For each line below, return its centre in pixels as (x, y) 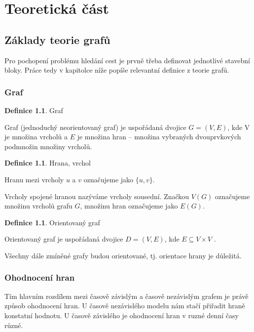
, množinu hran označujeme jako (129, 206)
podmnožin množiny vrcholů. (48, 146)
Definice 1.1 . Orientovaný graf (52, 222)
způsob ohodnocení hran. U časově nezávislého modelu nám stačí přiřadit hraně (125, 306)
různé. (14, 325)
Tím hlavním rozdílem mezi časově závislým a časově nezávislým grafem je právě (127, 296)
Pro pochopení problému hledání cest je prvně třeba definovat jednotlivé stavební (127, 60)
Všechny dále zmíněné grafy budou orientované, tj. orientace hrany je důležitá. (123, 255)
